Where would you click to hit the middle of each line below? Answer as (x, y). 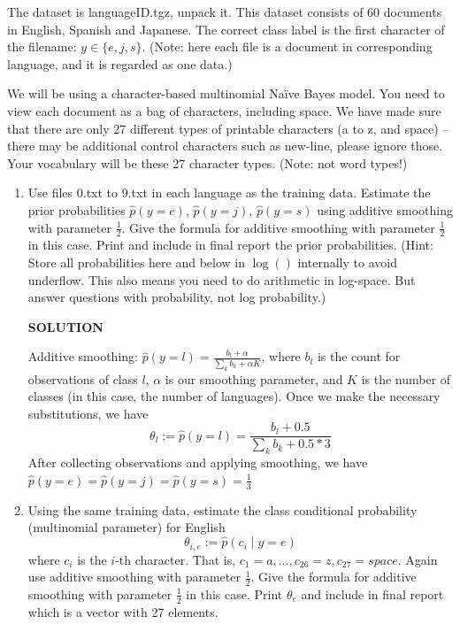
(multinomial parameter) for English (126, 527)
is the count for (359, 356)
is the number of (406, 378)
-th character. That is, (176, 559)
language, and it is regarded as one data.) (120, 63)
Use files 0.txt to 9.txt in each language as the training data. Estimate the (229, 193)
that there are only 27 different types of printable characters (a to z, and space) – (228, 128)
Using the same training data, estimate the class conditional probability (222, 509)
